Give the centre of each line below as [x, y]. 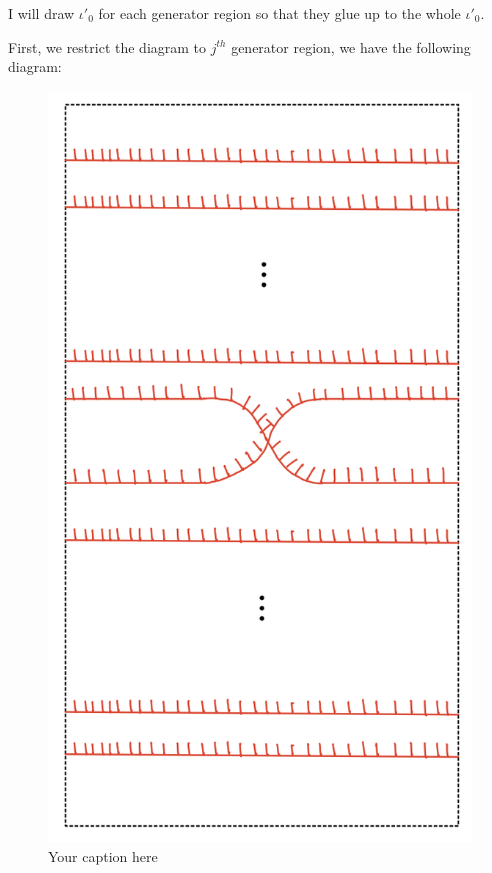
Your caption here [103, 855]
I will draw [41, 13]
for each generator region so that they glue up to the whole [279, 13]
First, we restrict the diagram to [107, 46]
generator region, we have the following [351, 46]
